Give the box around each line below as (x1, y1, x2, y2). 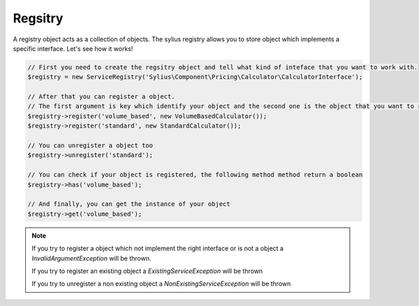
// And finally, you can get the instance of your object (27, 200, 230, 208)
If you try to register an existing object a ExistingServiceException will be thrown (31, 266, 263, 275)
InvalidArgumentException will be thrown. (31, 254, 152, 262)
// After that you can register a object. (27, 93, 175, 101)
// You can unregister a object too (27, 142, 154, 150)
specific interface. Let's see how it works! (13, 44, 133, 52)
